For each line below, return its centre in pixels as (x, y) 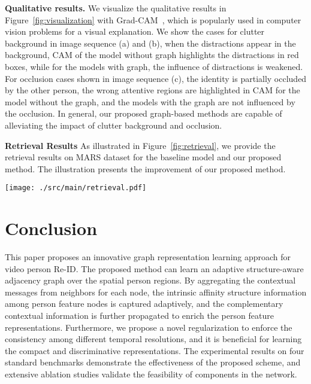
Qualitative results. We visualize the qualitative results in (116, 8)
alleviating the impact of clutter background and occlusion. (114, 125)
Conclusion (51, 228)
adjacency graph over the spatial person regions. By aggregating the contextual (150, 280)
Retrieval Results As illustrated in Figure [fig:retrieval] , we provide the (140, 145)
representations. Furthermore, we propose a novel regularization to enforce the (149, 327)
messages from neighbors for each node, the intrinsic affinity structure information (156, 292)
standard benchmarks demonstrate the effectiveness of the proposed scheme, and (153, 362)
